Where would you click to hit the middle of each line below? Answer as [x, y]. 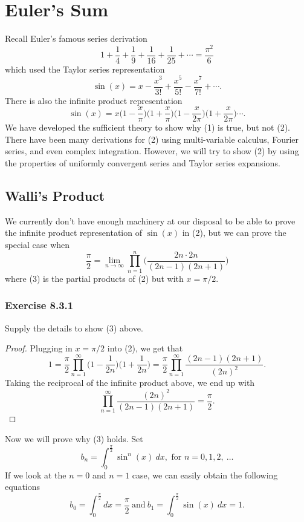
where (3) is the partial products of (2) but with [94, 278]
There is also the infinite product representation [94, 100]
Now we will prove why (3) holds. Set [74, 438]
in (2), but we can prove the [234, 233]
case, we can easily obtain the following [205, 475]
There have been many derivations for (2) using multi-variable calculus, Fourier [152, 139]
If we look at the [36, 475]
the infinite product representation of [73, 233]
